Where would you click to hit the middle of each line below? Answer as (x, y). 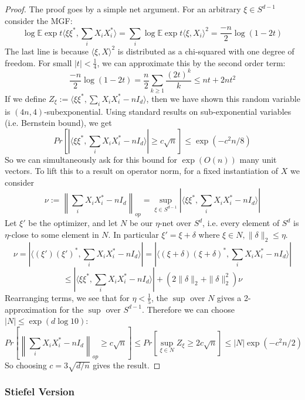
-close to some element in (54, 234)
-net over (175, 223)
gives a (229, 297)
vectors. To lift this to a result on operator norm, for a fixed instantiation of (142, 171)
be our (141, 223)
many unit (258, 159)
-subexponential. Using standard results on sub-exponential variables (168, 111)
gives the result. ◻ (127, 365)
